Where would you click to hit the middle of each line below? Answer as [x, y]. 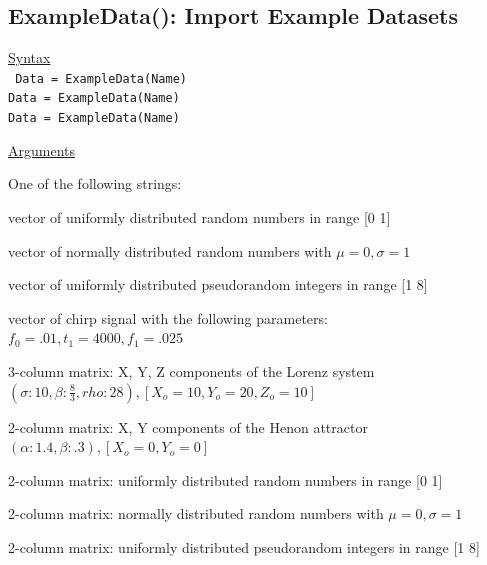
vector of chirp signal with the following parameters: [168, 317]
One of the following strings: [95, 183]
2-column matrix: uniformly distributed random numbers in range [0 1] [225, 479]
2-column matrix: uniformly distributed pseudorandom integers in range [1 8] [244, 546]
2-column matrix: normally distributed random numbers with [196, 513]
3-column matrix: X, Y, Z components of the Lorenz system [191, 370]
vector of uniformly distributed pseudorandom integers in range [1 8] [218, 284]
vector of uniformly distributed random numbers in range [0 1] [199, 216]
